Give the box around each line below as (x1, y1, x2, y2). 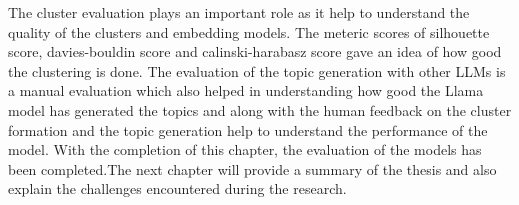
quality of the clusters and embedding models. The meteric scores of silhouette (8, 21, 490, 42)
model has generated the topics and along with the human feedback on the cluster (8, 99, 512, 120)
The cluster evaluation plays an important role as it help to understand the (8, 2, 470, 22)
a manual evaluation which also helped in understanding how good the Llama (8, 80, 484, 101)
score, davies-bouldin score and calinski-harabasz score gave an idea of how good (8, 41, 502, 62)
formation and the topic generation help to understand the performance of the (8, 119, 488, 140)
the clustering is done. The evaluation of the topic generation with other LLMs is (8, 60, 506, 81)
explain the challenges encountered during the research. (8, 178, 347, 199)
